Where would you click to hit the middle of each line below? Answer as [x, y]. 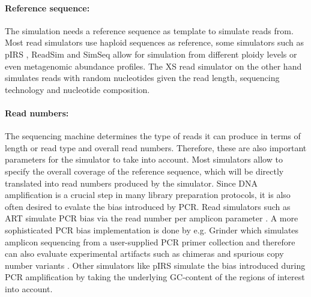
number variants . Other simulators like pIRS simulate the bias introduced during [155, 265]
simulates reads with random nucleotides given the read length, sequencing [142, 78]
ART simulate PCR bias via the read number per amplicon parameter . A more [152, 218]
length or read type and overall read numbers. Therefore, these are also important [156, 147]
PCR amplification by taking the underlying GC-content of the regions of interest [155, 277]
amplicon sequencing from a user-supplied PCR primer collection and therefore [150, 241]
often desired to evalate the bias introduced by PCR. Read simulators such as [148, 206]
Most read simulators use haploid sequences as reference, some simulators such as [155, 42]
